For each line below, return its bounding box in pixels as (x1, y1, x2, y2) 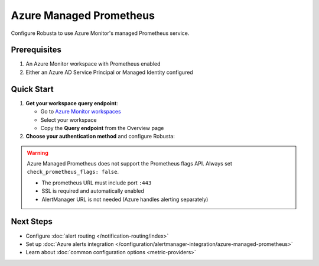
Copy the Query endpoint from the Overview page (40, 124, 164, 131)
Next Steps (11, 216, 53, 227)
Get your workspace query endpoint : (25, 99, 118, 106)
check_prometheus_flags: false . (27, 168, 119, 176)
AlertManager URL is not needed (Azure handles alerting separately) (41, 196, 209, 203)
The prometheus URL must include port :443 (41, 179, 152, 186)
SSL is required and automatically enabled (41, 187, 145, 194)
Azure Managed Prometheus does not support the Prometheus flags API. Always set (27, 160, 233, 167)
